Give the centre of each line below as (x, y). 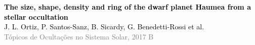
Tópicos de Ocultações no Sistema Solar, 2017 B (79, 36)
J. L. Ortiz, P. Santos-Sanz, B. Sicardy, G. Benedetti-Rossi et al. (104, 27)
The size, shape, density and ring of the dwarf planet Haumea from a (127, 7)
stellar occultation (36, 16)
